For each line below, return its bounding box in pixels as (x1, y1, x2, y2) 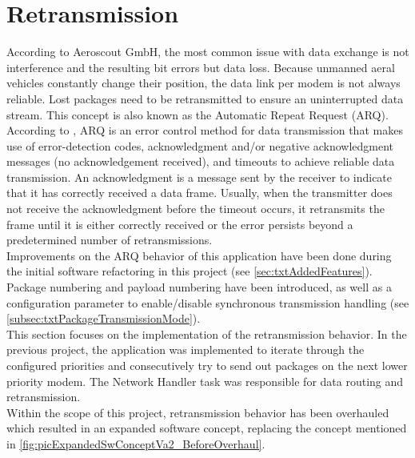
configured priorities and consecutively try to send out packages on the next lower (6, 357, 408, 373)
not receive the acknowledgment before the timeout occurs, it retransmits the (6, 200, 385, 217)
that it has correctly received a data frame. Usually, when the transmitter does (6, 184, 393, 201)
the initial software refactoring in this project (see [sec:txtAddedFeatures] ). (6, 263, 373, 279)
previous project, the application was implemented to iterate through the (6, 341, 365, 358)
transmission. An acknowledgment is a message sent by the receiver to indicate (6, 168, 393, 185)
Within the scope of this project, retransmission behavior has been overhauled (6, 404, 389, 420)
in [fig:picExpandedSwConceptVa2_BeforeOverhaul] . (6, 435, 265, 452)
